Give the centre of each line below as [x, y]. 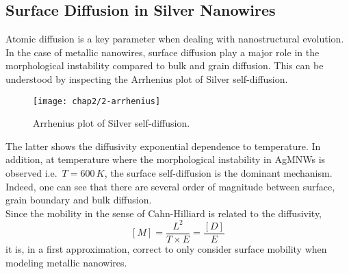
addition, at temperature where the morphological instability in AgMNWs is [166, 159]
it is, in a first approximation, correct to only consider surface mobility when [166, 248]
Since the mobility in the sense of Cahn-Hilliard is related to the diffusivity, [164, 213]
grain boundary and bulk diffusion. [79, 200]
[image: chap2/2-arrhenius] [97, 101]
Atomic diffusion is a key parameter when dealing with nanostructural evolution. [175, 39]
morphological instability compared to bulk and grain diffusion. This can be [165, 65]
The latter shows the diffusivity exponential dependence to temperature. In [163, 146]
